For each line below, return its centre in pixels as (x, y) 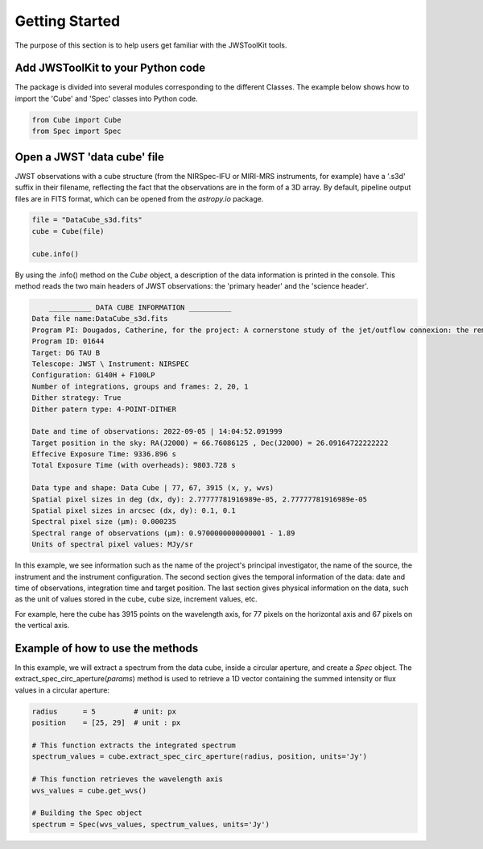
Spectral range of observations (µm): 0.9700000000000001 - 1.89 (163, 533)
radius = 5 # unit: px (104, 711)
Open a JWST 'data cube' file (90, 157)
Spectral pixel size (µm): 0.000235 (104, 522)
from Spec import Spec (76, 131)
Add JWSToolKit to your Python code (110, 68)
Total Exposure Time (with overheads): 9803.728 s (134, 465)
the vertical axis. (42, 626)
